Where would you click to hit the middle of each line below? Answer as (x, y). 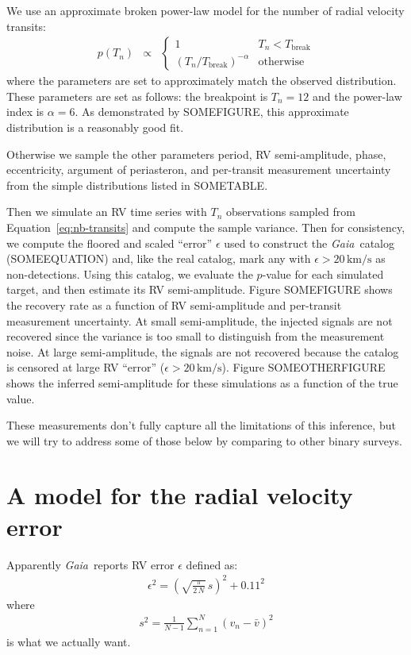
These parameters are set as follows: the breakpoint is (137, 96)
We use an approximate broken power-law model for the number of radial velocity (205, 10)
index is (25, 112)
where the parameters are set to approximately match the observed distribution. (202, 81)
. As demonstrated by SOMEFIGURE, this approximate (212, 112)
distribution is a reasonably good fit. (95, 127)
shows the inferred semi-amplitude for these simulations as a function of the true (202, 382)
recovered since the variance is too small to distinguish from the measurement (196, 336)
